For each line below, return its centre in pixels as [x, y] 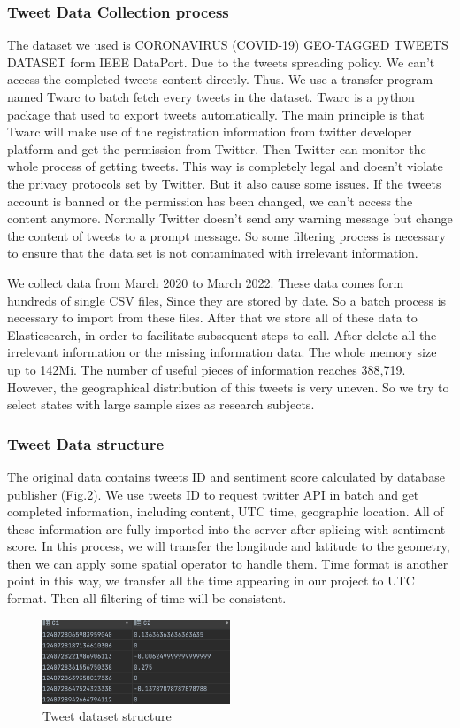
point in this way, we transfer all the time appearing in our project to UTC [211, 581]
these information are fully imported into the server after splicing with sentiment [226, 528]
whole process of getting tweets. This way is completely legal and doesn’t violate [225, 166]
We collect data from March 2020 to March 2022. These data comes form [206, 282]
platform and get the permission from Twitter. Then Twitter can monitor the [217, 148]
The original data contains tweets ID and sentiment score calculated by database [226, 476]
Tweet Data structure [86, 443]
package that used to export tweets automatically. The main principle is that [216, 114]
